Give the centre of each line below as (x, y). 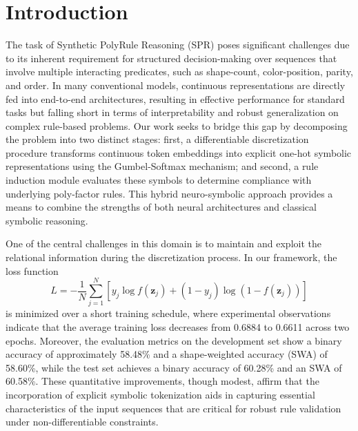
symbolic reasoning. (47, 220)
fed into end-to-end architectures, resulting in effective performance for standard (175, 98)
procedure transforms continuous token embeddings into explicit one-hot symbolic (179, 152)
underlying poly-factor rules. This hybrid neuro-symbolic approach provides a (169, 193)
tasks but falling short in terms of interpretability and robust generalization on (172, 112)
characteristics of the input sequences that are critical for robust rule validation (173, 408)
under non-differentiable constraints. (82, 422)
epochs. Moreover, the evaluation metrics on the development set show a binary (174, 340)
